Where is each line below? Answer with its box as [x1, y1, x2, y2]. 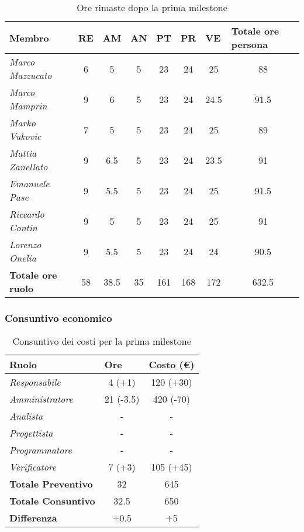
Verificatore [9, 460, 57, 474]
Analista [9, 409, 43, 423]
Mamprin [9, 99, 47, 112]
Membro [9, 30, 49, 44]
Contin [9, 221, 37, 234]
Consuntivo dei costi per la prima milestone [12, 334, 191, 348]
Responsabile [9, 375, 61, 389]
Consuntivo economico [5, 310, 112, 325]
